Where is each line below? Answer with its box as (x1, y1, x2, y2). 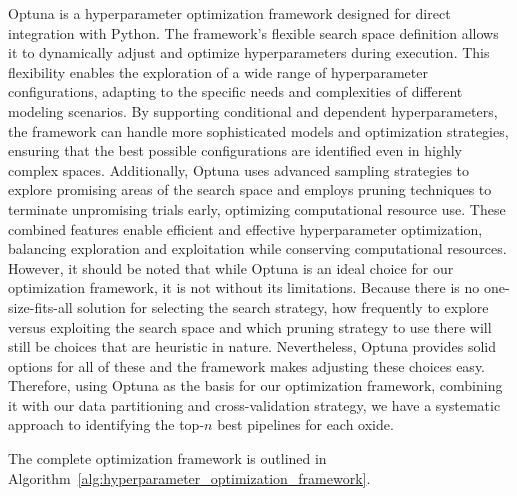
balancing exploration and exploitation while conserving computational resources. (8, 238, 507, 259)
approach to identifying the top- (8, 414, 205, 435)
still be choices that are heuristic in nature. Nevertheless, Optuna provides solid (8, 336, 497, 357)
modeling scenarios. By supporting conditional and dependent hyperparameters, (8, 100, 498, 121)
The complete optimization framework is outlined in (8, 448, 327, 469)
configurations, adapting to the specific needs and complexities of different (8, 81, 463, 102)
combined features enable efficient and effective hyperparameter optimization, (8, 218, 483, 239)
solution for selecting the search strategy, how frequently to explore (77, 296, 489, 317)
